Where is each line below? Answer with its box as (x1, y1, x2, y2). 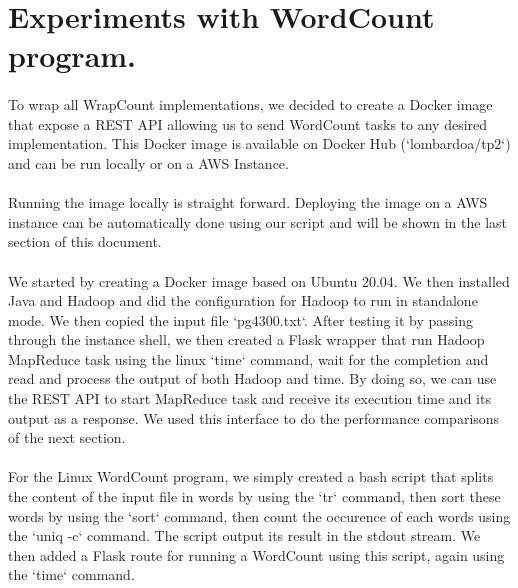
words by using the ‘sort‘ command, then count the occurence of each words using (8, 505, 511, 526)
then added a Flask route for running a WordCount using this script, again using (8, 544, 505, 565)
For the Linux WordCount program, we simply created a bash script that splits (8, 466, 494, 487)
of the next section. (8, 427, 126, 448)
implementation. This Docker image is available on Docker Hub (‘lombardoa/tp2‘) (8, 133, 511, 154)
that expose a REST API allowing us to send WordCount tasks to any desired (8, 113, 488, 134)
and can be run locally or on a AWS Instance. (8, 152, 289, 173)
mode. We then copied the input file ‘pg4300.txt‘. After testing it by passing (8, 309, 474, 330)
